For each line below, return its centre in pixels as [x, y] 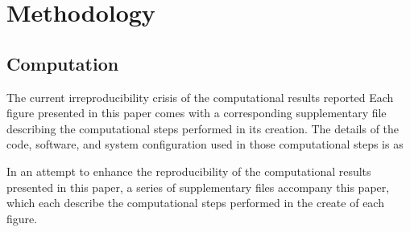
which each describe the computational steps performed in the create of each [195, 203]
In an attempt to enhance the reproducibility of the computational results [189, 171]
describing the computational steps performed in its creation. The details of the [203, 128]
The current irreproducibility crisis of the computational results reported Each [200, 97]
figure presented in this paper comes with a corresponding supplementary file [197, 113]
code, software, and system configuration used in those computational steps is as [205, 144]
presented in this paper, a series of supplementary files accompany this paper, [198, 187]
